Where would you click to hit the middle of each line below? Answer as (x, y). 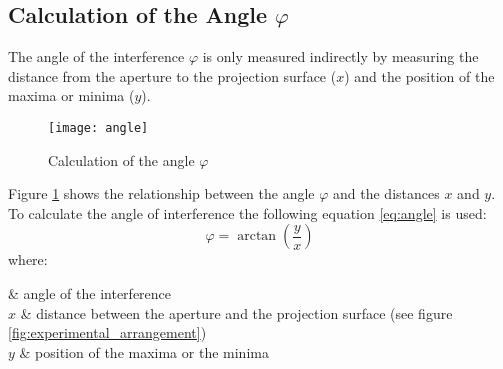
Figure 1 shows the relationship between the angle (161, 193)
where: (28, 259)
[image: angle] (98, 127)
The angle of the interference (96, 56)
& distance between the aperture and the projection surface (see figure (236, 312)
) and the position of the (419, 75)
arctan (257, 236)
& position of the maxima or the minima (144, 351)
